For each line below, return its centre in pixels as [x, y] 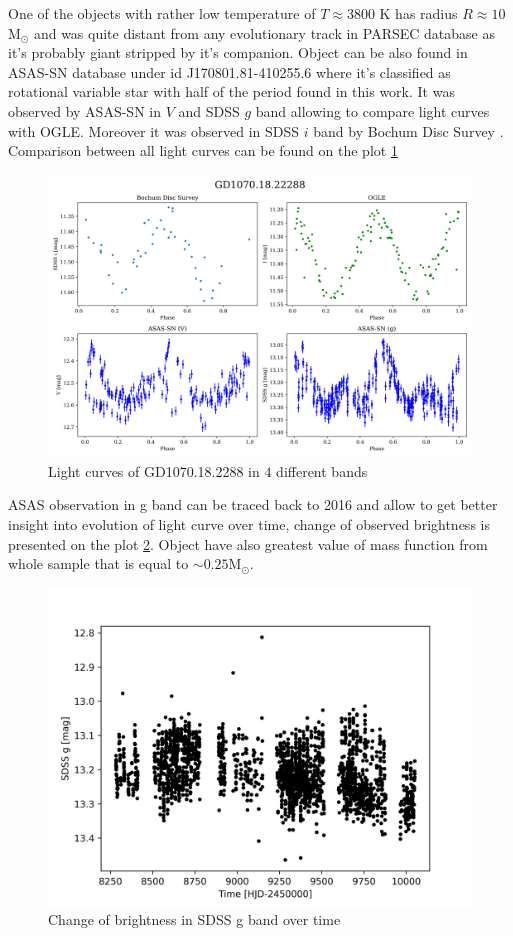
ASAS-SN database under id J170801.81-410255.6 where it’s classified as [229, 71]
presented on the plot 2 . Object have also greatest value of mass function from [248, 543]
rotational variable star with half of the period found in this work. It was [231, 91]
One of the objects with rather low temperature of [162, 13]
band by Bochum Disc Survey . [408, 130]
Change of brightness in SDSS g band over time [194, 919]
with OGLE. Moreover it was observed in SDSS [154, 130]
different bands [322, 470]
